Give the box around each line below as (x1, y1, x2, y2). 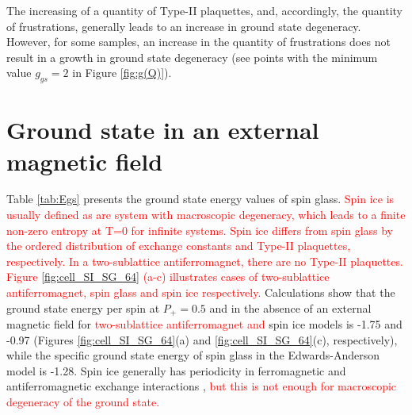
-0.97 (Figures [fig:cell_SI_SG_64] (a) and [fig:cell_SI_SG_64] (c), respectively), (6, 331, 398, 348)
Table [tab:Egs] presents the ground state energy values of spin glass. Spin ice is (6, 190, 395, 207)
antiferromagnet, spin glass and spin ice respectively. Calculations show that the (6, 284, 395, 301)
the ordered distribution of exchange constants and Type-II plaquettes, (6, 237, 351, 254)
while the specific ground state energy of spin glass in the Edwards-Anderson (6, 347, 380, 363)
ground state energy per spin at (6, 299, 160, 316)
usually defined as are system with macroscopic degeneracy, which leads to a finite (6, 206, 406, 223)
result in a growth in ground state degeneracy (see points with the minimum (6, 48, 378, 65)
